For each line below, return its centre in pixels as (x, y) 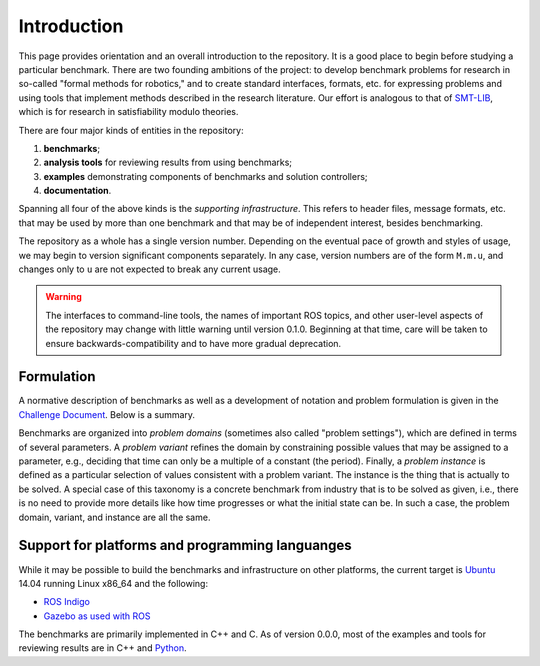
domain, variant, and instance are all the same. (114, 517)
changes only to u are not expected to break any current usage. (150, 269)
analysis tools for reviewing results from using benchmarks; (168, 162)
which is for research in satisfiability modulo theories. (128, 112)
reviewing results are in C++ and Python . (102, 648)
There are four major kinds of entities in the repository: (131, 130)
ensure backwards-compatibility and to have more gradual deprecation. (193, 343)
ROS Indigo (66, 602)
